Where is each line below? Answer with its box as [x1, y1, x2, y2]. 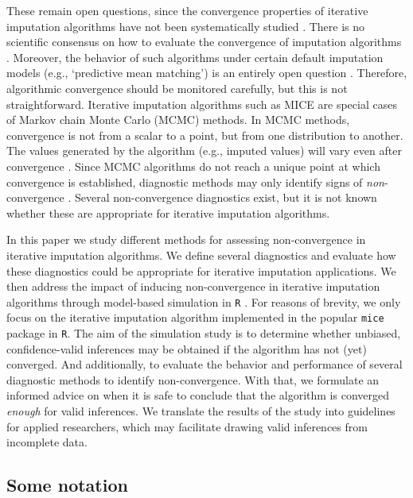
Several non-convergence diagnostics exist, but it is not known [74, 189, 377, 206]
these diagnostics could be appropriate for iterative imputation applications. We [6, 262, 396, 279]
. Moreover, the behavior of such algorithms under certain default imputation [6, 48, 384, 65]
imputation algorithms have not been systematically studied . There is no [6, 17, 365, 34]
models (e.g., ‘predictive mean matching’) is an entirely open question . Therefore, [6, 64, 407, 81]
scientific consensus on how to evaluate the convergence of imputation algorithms [6, 33, 402, 50]
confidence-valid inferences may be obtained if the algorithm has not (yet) [6, 340, 367, 357]
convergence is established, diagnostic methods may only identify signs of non [6, 173, 384, 190]
